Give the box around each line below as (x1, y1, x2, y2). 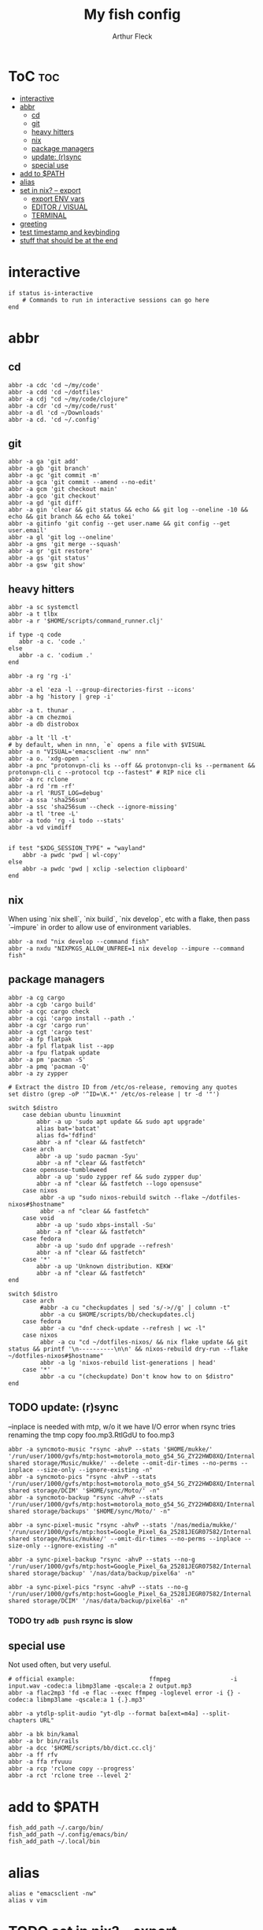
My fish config (83, 6, 181, 24)
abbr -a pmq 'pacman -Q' (8, 1063, 90, 1070)
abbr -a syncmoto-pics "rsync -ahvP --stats (8, 1473, 157, 1481)
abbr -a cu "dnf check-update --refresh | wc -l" (39, 1324, 206, 1332)
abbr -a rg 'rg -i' (8, 672, 72, 680)
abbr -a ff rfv (8, 1751, 58, 1759)
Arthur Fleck (112, 31, 153, 41)
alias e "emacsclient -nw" (8, 1890, 97, 1898)
